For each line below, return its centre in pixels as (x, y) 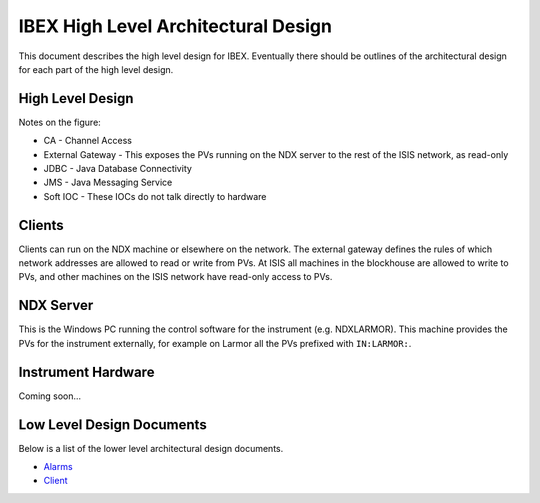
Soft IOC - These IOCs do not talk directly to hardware (155, 196)
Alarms (58, 466)
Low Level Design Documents (112, 424)
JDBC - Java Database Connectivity (117, 169)
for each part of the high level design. (96, 69)
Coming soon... (50, 396)
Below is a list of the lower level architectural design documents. (151, 448)
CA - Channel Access (87, 141)
